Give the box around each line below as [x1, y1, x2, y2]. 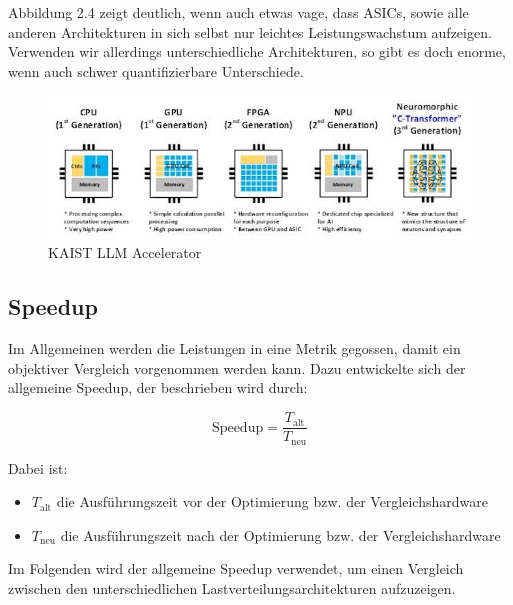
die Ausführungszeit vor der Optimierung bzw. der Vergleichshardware [56, 491, 488, 512]
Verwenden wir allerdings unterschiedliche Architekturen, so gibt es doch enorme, [8, 41, 506, 62]
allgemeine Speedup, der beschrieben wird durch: [8, 377, 308, 398]
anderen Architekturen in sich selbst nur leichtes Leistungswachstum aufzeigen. [8, 21, 492, 42]
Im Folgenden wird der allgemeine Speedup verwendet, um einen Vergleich [8, 558, 464, 579]
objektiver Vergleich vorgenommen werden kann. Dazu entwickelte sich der [8, 357, 466, 378]
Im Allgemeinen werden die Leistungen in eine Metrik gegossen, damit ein [8, 338, 461, 359]
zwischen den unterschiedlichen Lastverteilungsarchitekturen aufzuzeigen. [8, 577, 456, 598]
